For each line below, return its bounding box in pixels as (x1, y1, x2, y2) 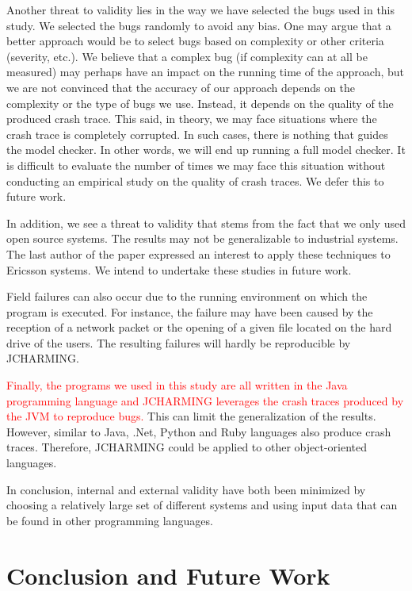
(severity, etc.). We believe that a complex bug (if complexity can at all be (6, 48, 368, 64)
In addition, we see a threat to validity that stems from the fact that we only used (6, 214, 406, 231)
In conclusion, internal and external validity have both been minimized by (6, 481, 366, 497)
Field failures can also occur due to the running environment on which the (6, 288, 368, 305)
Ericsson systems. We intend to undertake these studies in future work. (6, 261, 352, 278)
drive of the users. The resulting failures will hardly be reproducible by (6, 334, 351, 351)
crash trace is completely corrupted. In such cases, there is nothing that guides (6, 125, 388, 142)
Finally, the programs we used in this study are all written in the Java (6, 377, 348, 393)
